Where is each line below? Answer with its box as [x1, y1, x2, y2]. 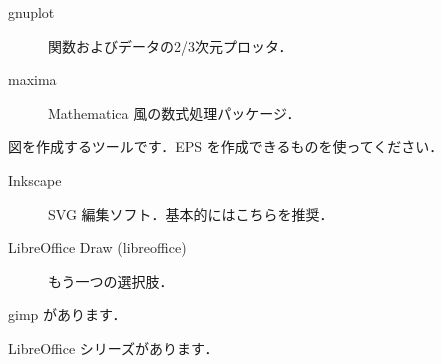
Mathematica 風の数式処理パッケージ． [48, 102, 301, 123]
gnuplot [8, 2, 55, 22]
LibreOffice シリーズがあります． [8, 337, 219, 358]
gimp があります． [8, 304, 127, 325]
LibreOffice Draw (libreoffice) [8, 237, 187, 258]
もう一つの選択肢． [48, 270, 174, 291]
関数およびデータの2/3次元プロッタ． [48, 35, 293, 56]
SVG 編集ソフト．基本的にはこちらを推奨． [48, 203, 334, 224]
